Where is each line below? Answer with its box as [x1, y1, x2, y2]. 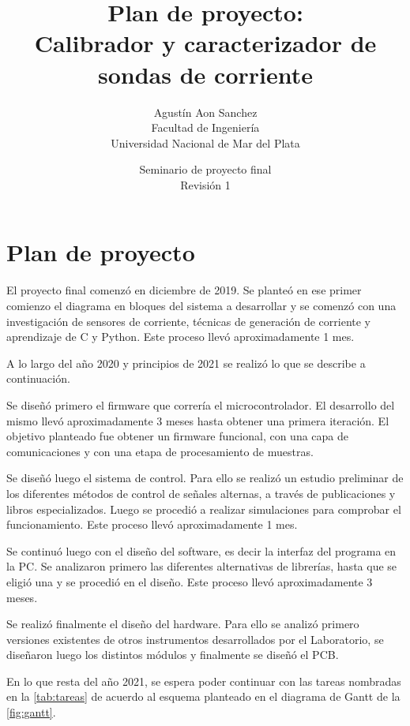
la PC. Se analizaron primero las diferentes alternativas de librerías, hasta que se [6, 558, 397, 574]
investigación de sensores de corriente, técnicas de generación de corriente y [6, 312, 371, 329]
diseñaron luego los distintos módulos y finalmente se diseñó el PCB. [6, 646, 339, 663]
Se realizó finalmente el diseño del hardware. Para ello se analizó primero [6, 616, 359, 632]
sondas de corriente [98, 58, 313, 90]
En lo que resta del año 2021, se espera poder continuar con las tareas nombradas [6, 672, 401, 689]
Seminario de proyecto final [139, 161, 272, 178]
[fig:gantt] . [6, 704, 56, 720]
